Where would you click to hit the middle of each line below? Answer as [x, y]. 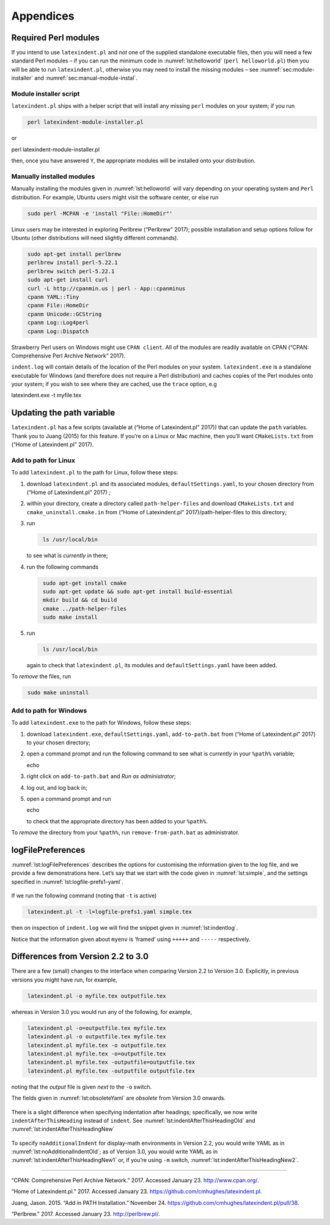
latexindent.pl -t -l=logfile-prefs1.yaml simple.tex [110, 912]
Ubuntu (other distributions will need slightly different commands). [95, 238]
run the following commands [63, 567]
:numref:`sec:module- [287, 69]
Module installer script [46, 94]
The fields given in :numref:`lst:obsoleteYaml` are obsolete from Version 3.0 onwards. [119, 1098]
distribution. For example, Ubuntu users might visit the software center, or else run [115, 197]
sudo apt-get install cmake [85, 583]
